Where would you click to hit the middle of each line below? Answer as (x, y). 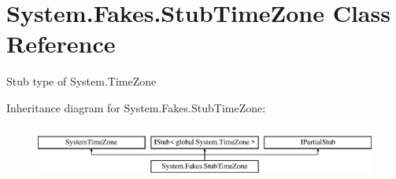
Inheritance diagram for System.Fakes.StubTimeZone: (136, 107)
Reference (61, 44)
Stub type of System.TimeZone (81, 81)
